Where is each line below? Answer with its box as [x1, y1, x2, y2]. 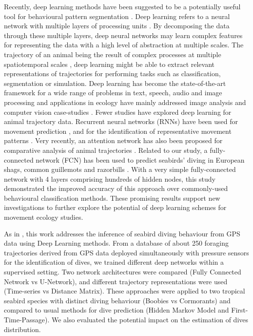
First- [231, 305, 248, 315]
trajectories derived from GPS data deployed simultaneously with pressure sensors [4, 247, 249, 257]
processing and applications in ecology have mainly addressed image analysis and [4, 97, 246, 107]
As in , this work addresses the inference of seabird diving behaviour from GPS [4, 228, 240, 238]
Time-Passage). [4, 315, 50, 324]
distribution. [4, 324, 41, 334]
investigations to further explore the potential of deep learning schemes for [4, 202, 227, 212]
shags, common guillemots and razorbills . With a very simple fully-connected [4, 164, 236, 174]
